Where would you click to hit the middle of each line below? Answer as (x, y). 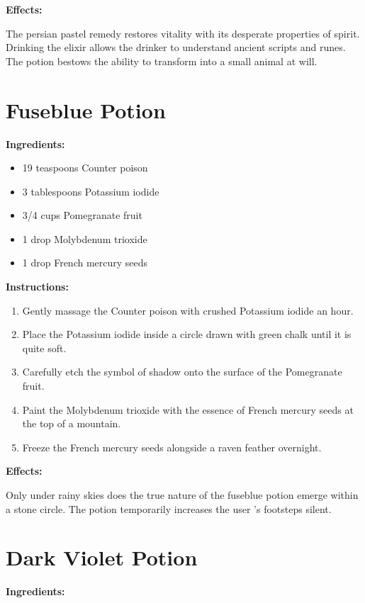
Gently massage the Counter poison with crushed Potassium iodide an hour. (188, 310)
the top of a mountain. (72, 423)
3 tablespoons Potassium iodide (91, 191)
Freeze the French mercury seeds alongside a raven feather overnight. (172, 447)
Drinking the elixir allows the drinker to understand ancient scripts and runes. (176, 47)
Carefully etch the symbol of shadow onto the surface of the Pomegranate (182, 372)
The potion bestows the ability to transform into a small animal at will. (162, 61)
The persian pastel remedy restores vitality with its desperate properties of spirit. (183, 33)
